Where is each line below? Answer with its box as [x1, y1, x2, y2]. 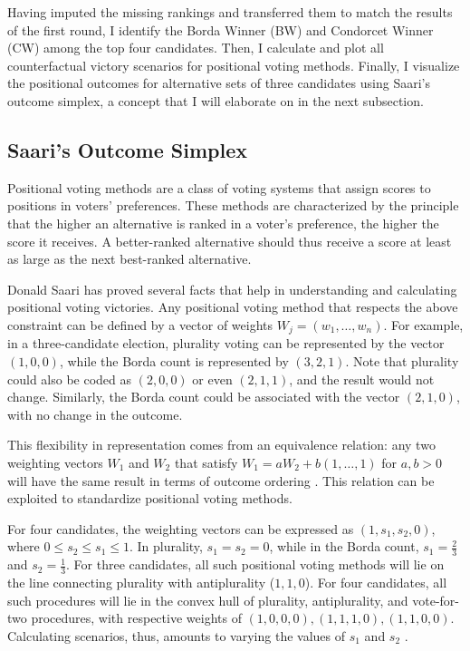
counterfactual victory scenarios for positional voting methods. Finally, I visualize [7, 55, 460, 74]
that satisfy [174, 452, 238, 471]
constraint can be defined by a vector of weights [7, 315, 273, 334]
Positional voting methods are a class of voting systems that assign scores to [7, 178, 431, 197]
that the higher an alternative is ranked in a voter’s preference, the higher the [7, 213, 439, 232]
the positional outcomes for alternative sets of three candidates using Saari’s [7, 73, 430, 92]
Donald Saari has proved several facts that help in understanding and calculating [7, 279, 457, 298]
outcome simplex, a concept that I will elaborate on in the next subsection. [7, 91, 424, 110]
